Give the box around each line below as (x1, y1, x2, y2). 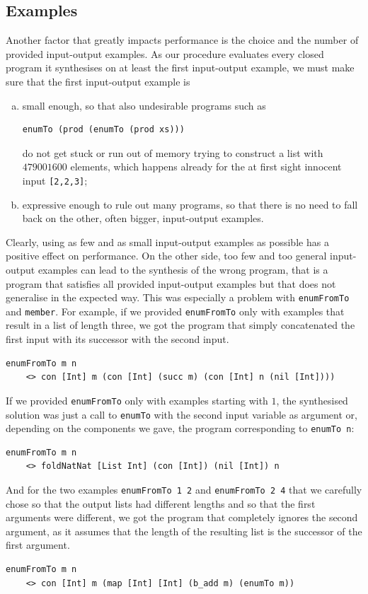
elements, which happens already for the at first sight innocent (70, 159, 342, 174)
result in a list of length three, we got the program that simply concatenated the (6, 318, 355, 332)
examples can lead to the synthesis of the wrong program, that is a (38, 262, 328, 276)
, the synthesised (276, 392, 348, 407)
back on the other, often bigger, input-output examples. (22, 211, 264, 226)
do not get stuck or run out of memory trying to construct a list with (22, 145, 323, 160)
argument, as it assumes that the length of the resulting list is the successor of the (6, 523, 362, 538)
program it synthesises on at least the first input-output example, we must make (6, 60, 355, 75)
